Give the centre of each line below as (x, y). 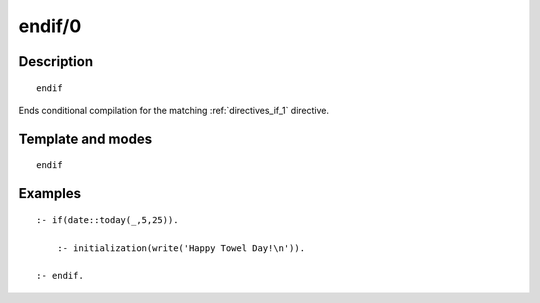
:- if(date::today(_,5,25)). (107, 219)
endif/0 (50, 26)
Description (56, 61)
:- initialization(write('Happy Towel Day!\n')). (180, 248)
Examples (50, 193)
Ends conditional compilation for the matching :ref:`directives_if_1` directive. (174, 110)
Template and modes (85, 138)
